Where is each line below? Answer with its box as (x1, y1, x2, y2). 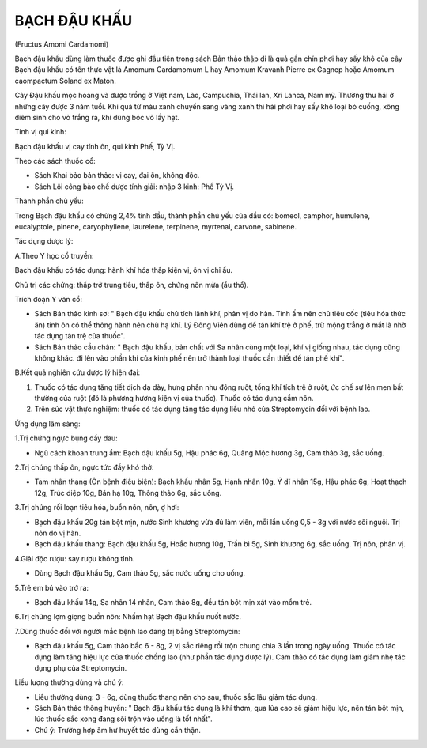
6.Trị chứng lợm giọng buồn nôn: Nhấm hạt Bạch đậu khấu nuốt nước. (14, 612, 241, 621)
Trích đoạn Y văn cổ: (14, 294, 83, 304)
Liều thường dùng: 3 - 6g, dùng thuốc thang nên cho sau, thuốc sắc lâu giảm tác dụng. (34, 692, 318, 701)
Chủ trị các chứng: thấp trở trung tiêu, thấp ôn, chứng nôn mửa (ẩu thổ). (14, 280, 249, 289)
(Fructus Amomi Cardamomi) (14, 40, 109, 49)
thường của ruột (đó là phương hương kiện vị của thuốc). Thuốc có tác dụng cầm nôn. (34, 394, 314, 403)
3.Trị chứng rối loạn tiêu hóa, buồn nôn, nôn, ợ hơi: (14, 503, 179, 512)
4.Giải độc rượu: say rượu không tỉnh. (14, 553, 135, 563)
